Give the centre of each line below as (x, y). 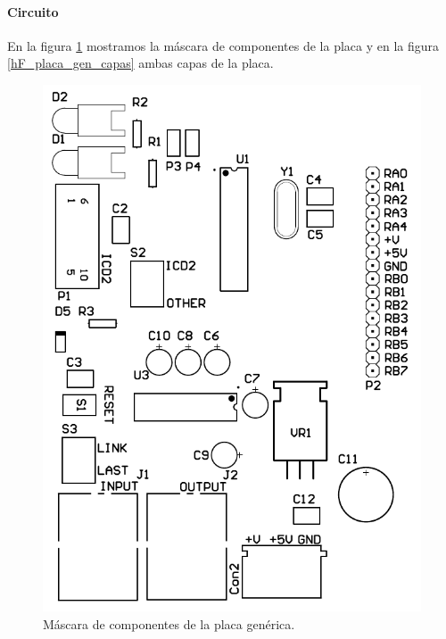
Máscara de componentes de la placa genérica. (169, 623)
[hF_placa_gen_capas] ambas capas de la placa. (140, 63)
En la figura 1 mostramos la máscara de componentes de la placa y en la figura (223, 45)
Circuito (33, 11)
